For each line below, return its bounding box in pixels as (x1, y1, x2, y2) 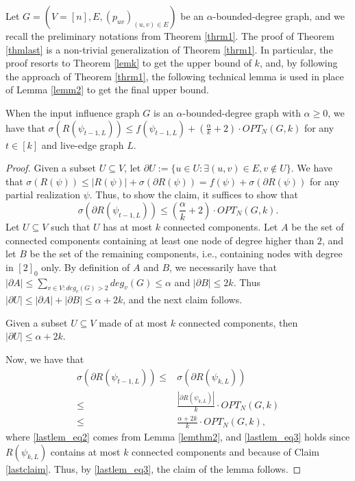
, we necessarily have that (169, 259, 277, 274)
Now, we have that (5, 352, 84, 366)
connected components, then (178, 315, 298, 329)
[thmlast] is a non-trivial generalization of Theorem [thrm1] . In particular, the (5, 42, 333, 56)
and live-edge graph (41, 137, 124, 152)
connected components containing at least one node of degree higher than (5, 233, 315, 247)
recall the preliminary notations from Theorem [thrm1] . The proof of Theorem (5, 29, 334, 43)
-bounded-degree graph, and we (212, 9, 345, 23)
